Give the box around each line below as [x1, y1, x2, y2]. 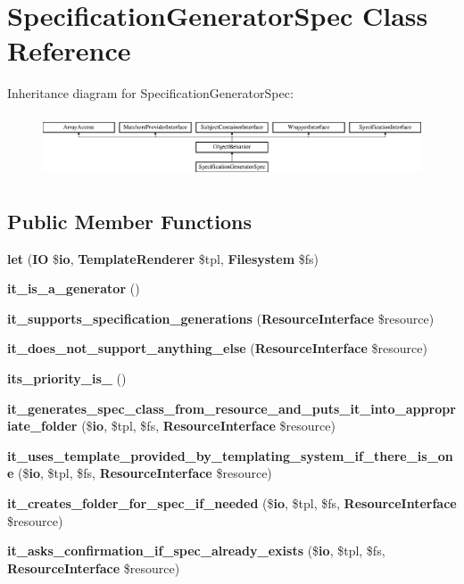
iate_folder [7, 416, 78, 435]
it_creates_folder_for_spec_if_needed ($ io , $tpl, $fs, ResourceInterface [7, 493, 457, 512]
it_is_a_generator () [7, 279, 140, 298]
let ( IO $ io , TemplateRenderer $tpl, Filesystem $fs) [7, 249, 319, 267]
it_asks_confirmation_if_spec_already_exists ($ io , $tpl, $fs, [7, 541, 385, 560]
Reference [7, 32, 131, 69]
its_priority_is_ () [7, 369, 127, 388]
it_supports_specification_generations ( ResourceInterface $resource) [7, 308, 435, 327]
